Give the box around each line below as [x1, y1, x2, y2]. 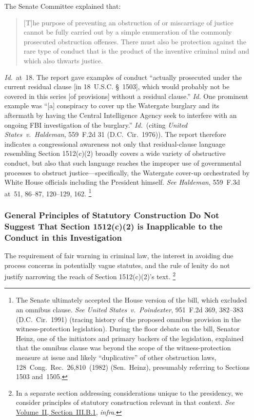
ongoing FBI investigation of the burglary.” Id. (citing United [4, 119, 188, 130]
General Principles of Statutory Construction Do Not [4, 209, 219, 221]
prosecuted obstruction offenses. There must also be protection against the [23, 36, 246, 46]
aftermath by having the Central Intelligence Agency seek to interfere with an [4, 110, 237, 120]
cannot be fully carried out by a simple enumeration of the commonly [23, 27, 232, 37]
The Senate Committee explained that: [4, 1, 121, 11]
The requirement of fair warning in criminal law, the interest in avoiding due [4, 250, 234, 260]
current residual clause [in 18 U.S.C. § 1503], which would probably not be [4, 81, 230, 92]
